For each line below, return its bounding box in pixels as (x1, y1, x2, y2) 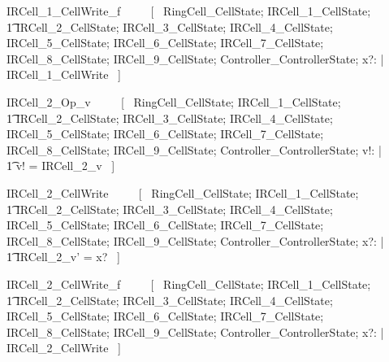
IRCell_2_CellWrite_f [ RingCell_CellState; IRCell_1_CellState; (6, 275, 371, 292)
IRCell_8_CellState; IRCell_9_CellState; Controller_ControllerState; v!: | (6, 141, 382, 158)
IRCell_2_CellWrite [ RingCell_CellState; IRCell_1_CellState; (6, 184, 359, 201)
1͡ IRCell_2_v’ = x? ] (6, 248, 120, 265)
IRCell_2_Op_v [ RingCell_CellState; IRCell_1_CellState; (6, 93, 341, 110)
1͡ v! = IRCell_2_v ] (6, 157, 115, 174)
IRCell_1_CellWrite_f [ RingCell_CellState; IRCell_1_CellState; (6, 2, 371, 19)
